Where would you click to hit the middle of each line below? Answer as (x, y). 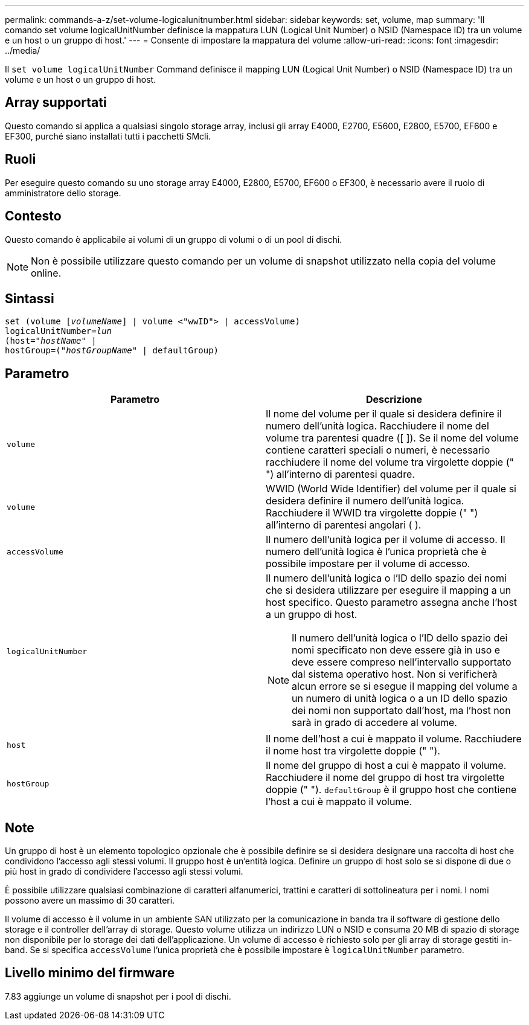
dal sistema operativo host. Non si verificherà (395, 674)
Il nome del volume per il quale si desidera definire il (384, 414)
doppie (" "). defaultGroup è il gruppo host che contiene (391, 790)
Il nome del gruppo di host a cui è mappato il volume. (386, 766)
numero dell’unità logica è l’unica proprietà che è (376, 552)
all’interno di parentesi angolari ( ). (344, 525)
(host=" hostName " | (51, 341)
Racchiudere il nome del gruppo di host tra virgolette (385, 778)
